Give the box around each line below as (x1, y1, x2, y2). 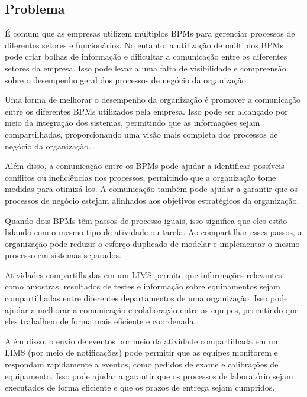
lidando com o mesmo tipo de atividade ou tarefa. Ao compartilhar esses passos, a (5, 226, 302, 238)
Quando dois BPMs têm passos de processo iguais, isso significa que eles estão (5, 214, 287, 226)
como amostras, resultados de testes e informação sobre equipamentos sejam (5, 280, 280, 292)
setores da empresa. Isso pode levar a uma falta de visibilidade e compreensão (5, 61, 286, 74)
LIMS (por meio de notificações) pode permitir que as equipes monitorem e (5, 346, 278, 359)
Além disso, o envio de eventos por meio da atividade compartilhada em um (5, 334, 280, 347)
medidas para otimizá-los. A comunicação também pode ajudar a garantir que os (5, 183, 298, 195)
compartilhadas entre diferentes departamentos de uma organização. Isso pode (5, 292, 288, 304)
